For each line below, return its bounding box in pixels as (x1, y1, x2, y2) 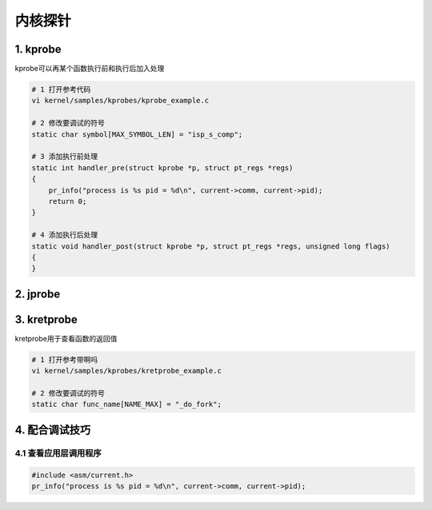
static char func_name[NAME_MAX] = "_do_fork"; (31, 400, 222, 409)
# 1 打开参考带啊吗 (31, 355, 98, 364)
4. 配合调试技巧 (14, 423, 91, 436)
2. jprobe (14, 287, 61, 301)
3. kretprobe (14, 313, 78, 326)
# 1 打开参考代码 (31, 85, 91, 94)
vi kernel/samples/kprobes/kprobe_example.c (31, 96, 210, 106)
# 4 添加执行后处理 (31, 230, 98, 240)
